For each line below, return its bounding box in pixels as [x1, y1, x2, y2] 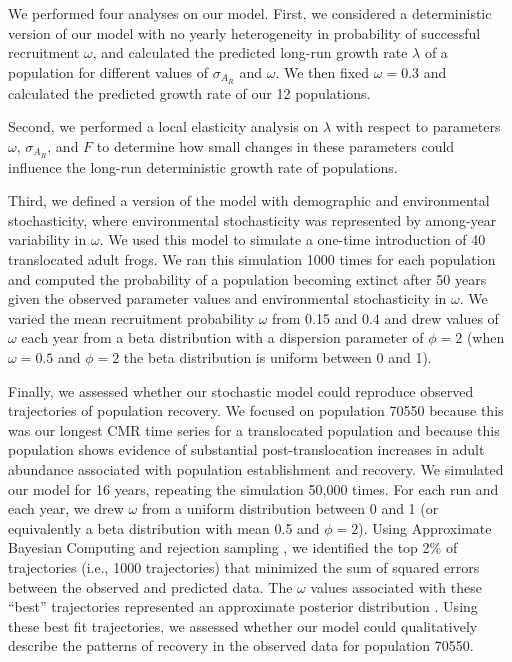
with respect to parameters [335, 116, 501, 137]
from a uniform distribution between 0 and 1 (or [141, 498, 439, 519]
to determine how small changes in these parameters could [96, 135, 455, 156]
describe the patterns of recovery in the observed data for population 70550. [8, 635, 474, 656]
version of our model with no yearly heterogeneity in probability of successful [8, 22, 481, 43]
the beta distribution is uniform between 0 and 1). [123, 347, 432, 368]
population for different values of [8, 61, 209, 82]
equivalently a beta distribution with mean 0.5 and [8, 517, 320, 538]
